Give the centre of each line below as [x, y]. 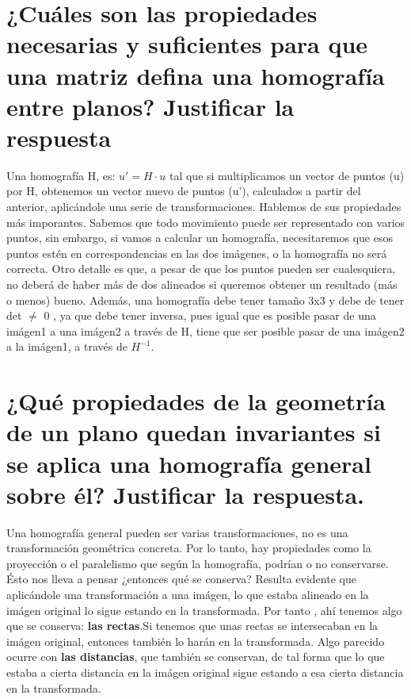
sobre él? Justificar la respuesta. [186, 494]
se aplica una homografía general [189, 463]
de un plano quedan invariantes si [194, 432]
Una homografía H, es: [61, 175]
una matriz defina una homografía [196, 75]
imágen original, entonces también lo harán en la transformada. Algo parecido [196, 641]
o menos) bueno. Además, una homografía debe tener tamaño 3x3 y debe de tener [205, 300]
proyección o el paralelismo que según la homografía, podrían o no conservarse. [198, 563]
